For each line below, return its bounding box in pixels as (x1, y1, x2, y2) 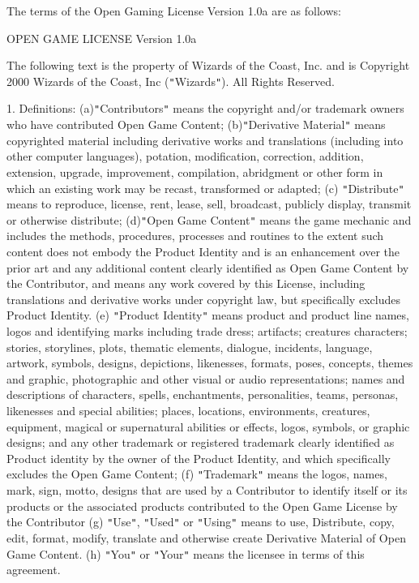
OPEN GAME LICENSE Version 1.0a (6, 29, 197, 46)
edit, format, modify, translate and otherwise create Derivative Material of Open (6, 529, 406, 546)
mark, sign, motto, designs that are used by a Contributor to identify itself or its (6, 482, 408, 499)
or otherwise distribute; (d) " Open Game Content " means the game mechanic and (6, 211, 412, 228)
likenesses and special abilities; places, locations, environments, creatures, (6, 402, 370, 419)
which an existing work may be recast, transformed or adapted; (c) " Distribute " (6, 179, 404, 196)
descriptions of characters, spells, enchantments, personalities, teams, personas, (6, 386, 399, 403)
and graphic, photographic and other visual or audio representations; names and (6, 370, 405, 387)
